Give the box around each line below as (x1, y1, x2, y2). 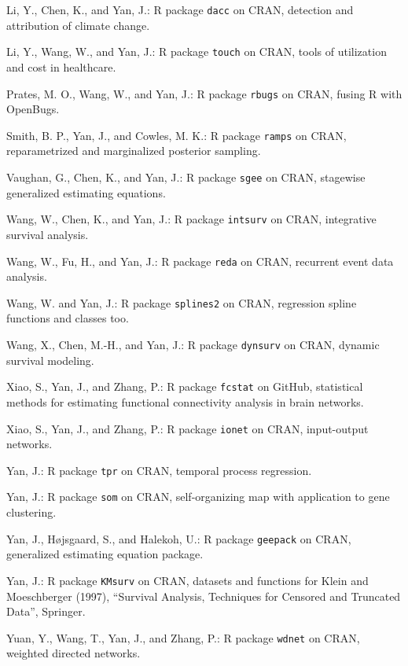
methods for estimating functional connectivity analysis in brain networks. (6, 393, 364, 410)
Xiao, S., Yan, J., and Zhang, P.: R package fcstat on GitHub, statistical (6, 378, 363, 395)
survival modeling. (6, 351, 94, 368)
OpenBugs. (6, 101, 60, 117)
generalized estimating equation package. (6, 546, 204, 562)
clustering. (6, 504, 57, 521)
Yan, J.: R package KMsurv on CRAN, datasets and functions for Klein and (6, 572, 369, 588)
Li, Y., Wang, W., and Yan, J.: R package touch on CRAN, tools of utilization (6, 43, 387, 60)
